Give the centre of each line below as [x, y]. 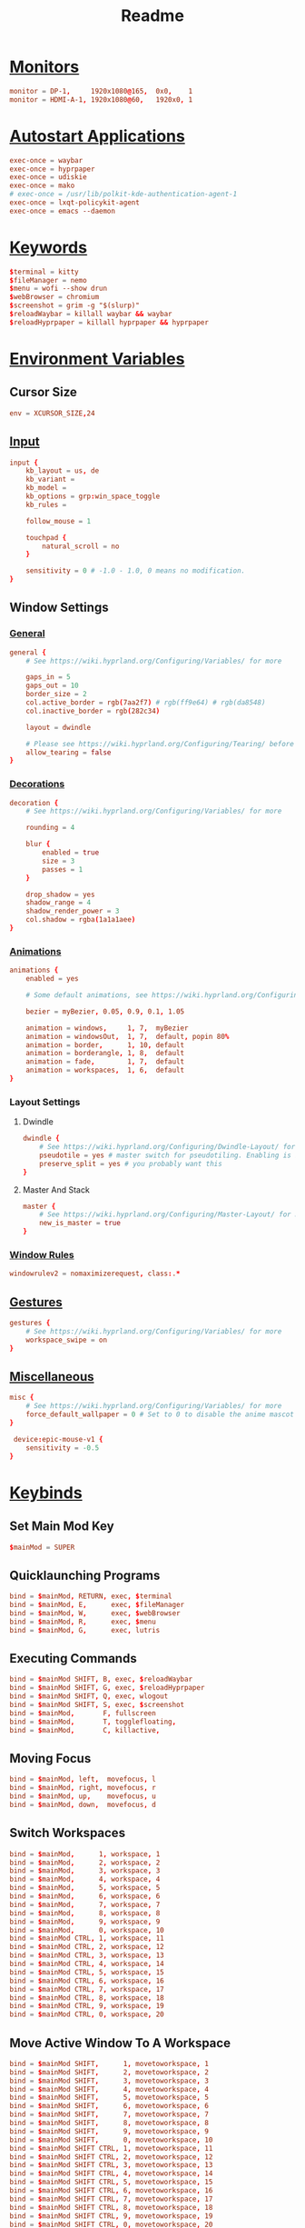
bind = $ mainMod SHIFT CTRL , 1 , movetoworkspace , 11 [111, 2148]
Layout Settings [45, 1102]
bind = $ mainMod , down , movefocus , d [83, 1804]
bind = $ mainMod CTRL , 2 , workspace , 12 [87, 1947]
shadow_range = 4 [59, 903]
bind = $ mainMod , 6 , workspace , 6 [85, 1896]
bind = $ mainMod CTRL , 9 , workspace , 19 [87, 2006]
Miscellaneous [52, 1377]
